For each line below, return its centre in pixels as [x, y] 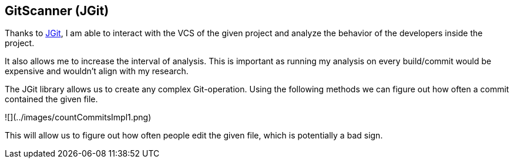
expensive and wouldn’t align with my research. [97, 71]
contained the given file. [51, 99]
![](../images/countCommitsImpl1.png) [78, 117]
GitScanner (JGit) [57, 11]
